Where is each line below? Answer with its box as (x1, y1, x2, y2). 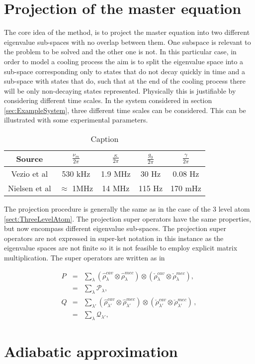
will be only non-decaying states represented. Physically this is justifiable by (4, 85, 236, 96)
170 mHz (170, 182, 201, 194)
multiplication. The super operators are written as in (4, 252, 165, 263)
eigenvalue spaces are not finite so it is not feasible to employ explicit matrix (4, 243, 238, 253)
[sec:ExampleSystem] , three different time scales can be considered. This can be (4, 105, 246, 115)
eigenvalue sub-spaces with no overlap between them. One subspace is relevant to (4, 36, 251, 47)
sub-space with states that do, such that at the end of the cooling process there (4, 76, 246, 86)
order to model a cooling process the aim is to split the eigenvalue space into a (4, 56, 244, 66)
